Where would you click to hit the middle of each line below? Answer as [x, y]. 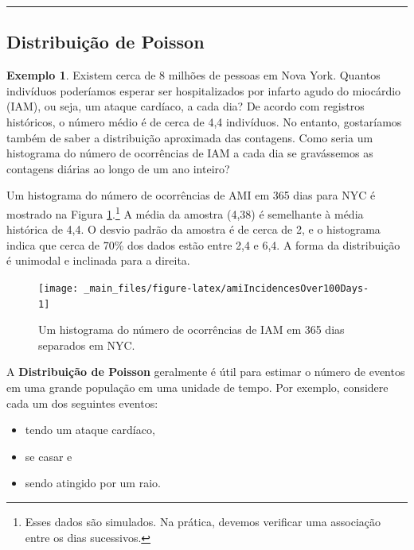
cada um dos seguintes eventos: [82, 403]
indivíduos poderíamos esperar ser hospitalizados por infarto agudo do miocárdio [204, 90]
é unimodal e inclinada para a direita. [98, 260]
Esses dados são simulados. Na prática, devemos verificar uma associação [203, 522]
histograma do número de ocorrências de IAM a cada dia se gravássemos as [190, 153]
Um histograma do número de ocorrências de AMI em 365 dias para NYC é [191, 195]
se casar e [49, 456]
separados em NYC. [87, 345]
